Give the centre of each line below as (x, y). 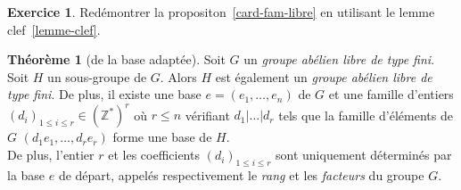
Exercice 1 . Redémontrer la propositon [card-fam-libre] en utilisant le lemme (221, 12)
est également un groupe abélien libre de (324, 76)
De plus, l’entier (51, 155)
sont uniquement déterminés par (364, 155)
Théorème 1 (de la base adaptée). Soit (116, 59)
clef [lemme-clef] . (54, 29)
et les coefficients (154, 155)
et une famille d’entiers (391, 94)
